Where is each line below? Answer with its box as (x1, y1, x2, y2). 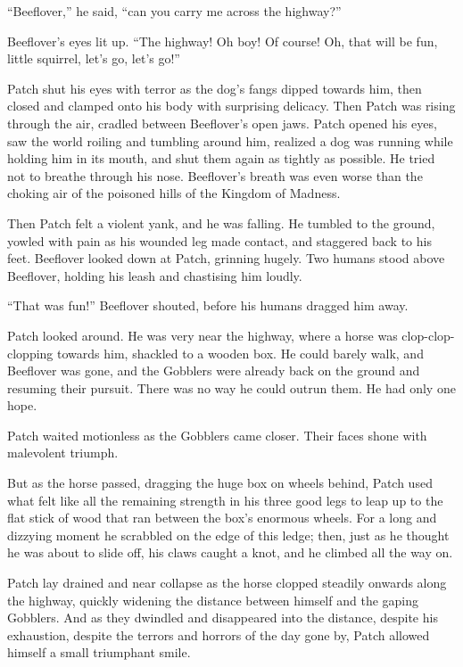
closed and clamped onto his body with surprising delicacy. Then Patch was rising (7, 96, 456, 115)
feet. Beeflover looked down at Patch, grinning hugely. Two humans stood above (7, 249, 445, 268)
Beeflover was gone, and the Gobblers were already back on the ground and (7, 361, 420, 380)
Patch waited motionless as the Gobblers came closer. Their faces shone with (7, 425, 427, 444)
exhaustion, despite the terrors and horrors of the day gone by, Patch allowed (7, 625, 430, 644)
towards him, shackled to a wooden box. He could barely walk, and (57, 343, 424, 362)
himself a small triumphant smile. (7, 643, 191, 662)
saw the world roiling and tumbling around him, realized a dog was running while (7, 131, 453, 150)
